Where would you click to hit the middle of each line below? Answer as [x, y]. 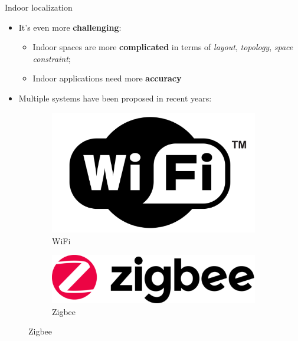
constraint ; [52, 58]
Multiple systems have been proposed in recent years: [115, 98]
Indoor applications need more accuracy [107, 78]
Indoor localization [39, 7]
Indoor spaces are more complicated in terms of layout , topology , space [163, 47]
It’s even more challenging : [70, 27]
